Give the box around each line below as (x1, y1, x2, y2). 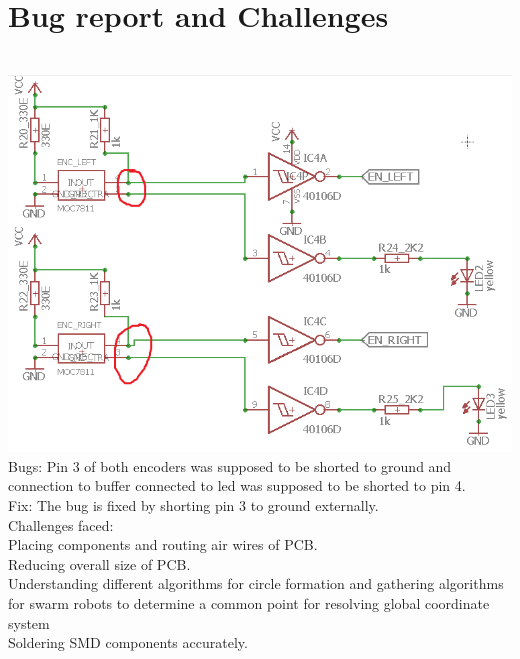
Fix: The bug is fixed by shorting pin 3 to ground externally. (8, 495, 379, 515)
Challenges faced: (8, 514, 114, 535)
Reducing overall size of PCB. (8, 553, 191, 574)
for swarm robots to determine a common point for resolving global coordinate (8, 592, 490, 613)
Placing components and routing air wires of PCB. (8, 534, 318, 555)
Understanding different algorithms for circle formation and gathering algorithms (8, 573, 504, 594)
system (8, 612, 50, 633)
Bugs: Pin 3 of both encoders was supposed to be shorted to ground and (8, 455, 452, 476)
